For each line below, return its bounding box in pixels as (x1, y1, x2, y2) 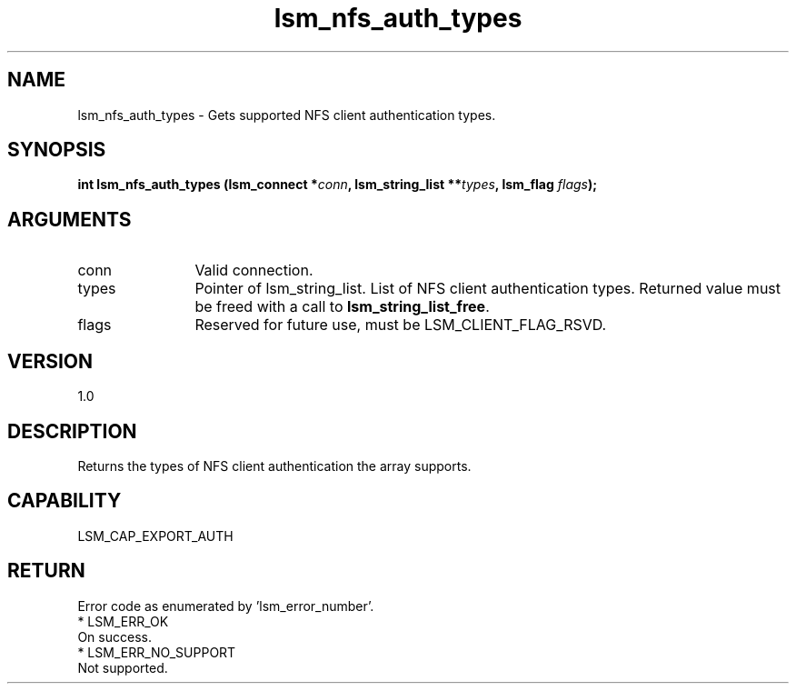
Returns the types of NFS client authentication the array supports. (77, 457, 472, 474)
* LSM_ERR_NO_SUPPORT (77, 644, 236, 660)
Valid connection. (194, 261, 313, 280)
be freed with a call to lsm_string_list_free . (194, 297, 490, 316)
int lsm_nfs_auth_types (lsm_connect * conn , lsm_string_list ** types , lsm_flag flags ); (77, 176, 598, 193)
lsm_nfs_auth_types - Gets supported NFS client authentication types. (77, 106, 496, 123)
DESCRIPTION (7, 419, 137, 443)
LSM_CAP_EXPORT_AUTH (77, 527, 234, 544)
